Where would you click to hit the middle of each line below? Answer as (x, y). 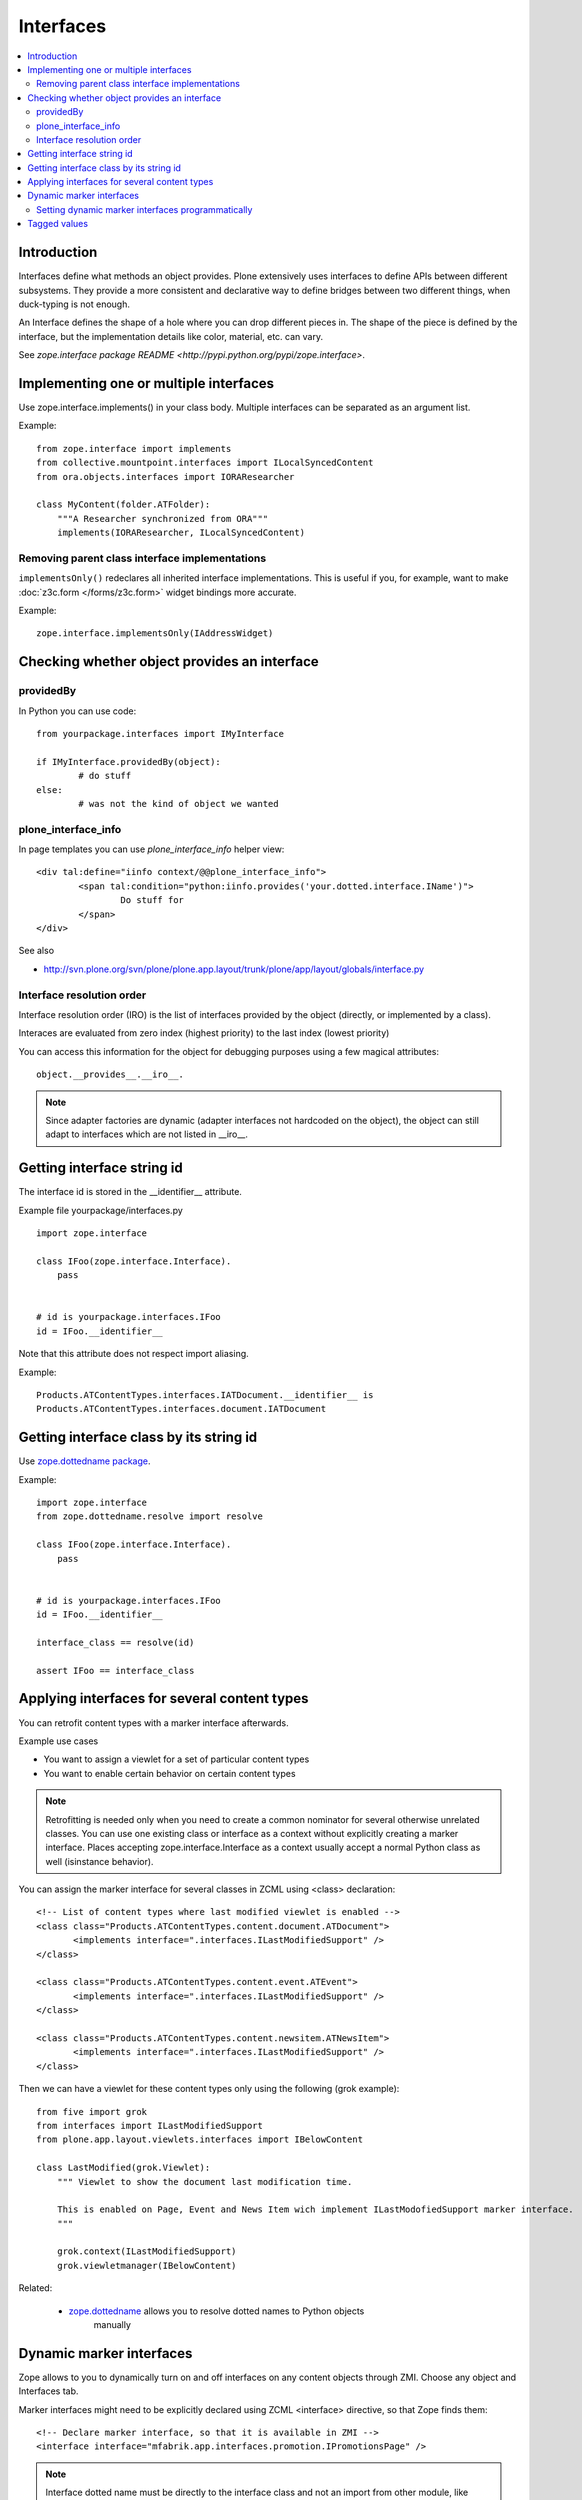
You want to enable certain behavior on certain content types (169, 1773)
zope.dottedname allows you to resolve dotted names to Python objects (216, 2311)
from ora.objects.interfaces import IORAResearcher (165, 476)
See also (36, 951)
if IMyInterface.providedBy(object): (129, 761)
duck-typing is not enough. (74, 304)
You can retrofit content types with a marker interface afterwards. (153, 1722)
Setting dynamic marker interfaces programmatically (144, 209)
